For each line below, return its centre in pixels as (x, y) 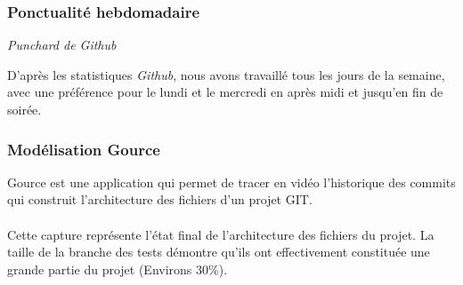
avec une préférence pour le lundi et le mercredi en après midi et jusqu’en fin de (225, 92)
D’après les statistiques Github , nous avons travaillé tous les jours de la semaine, (226, 74)
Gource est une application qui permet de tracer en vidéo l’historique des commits (231, 182)
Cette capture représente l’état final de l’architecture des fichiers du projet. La (221, 234)
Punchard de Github (62, 45)
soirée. (24, 109)
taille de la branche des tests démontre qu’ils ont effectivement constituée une (219, 252)
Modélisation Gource (84, 149)
